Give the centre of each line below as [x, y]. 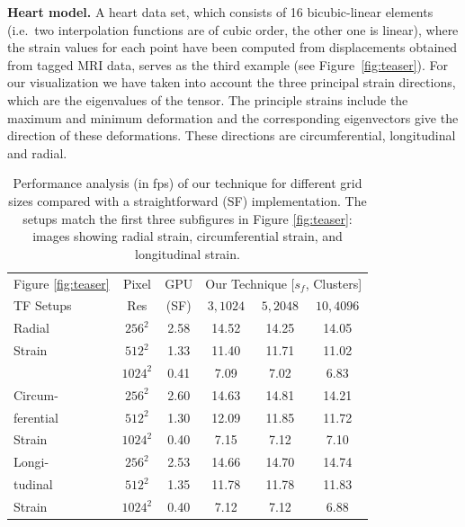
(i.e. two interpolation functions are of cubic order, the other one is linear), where [233, 29]
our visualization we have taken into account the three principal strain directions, [232, 82]
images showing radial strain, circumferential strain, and [188, 236]
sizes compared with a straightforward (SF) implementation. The [188, 200]
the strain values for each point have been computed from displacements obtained [232, 47]
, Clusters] [334, 283]
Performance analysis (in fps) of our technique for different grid [188, 183]
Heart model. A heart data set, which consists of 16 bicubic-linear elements [220, 12]
